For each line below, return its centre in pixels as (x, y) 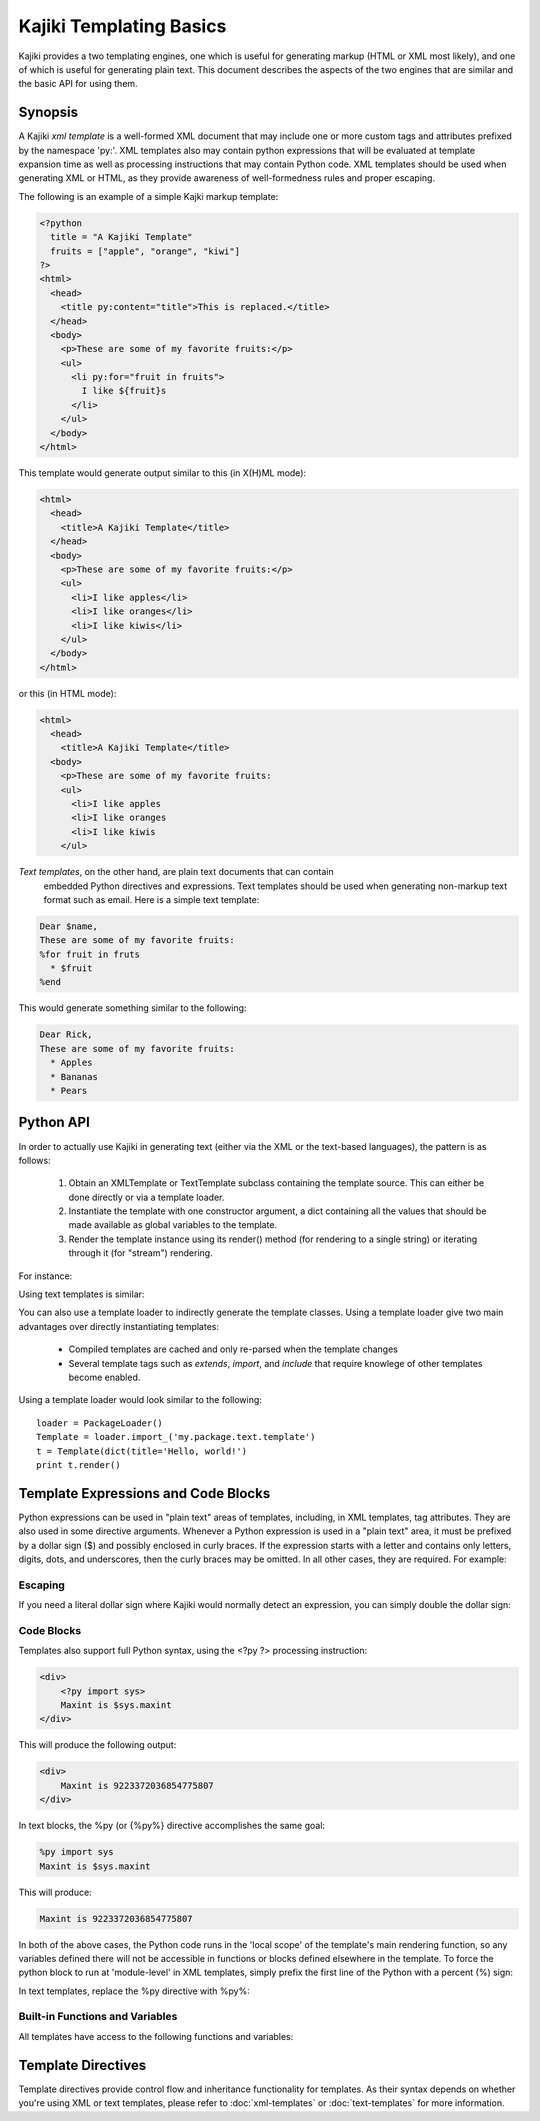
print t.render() (78, 1464)
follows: (34, 1160)
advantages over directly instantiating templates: (119, 1326)
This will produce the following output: (97, 1745)
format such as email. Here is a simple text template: (151, 899)
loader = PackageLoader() (100, 1423)
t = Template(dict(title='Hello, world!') (142, 1451)
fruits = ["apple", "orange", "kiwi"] (145, 251)
